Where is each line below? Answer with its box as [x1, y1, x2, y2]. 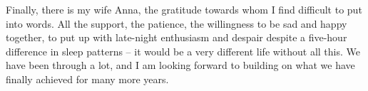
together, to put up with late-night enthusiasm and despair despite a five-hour [6, 30, 347, 45]
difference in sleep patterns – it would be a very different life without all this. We [6, 43, 360, 58]
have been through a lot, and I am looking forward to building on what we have [6, 58, 355, 73]
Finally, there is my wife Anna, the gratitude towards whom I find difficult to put [6, 2, 362, 16]
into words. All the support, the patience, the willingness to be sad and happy [6, 16, 347, 31]
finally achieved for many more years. [6, 71, 169, 86]
